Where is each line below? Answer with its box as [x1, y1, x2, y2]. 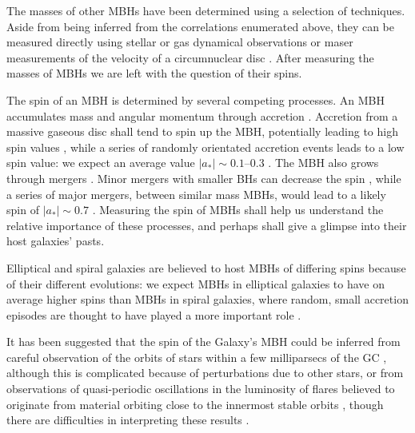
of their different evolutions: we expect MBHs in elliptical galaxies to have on [6, 275, 385, 292]
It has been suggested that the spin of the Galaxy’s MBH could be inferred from [6, 333, 401, 350]
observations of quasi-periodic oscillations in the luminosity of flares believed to [6, 380, 395, 397]
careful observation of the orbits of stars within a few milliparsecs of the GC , [6, 348, 387, 365]
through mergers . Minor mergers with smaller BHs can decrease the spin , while [6, 169, 401, 186]
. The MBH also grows [268, 154, 379, 171]
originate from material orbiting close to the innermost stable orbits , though [6, 395, 384, 412]
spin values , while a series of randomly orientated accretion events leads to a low [6, 138, 405, 155]
